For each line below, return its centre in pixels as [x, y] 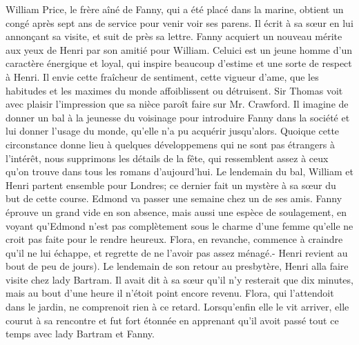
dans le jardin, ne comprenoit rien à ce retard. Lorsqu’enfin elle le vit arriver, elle [177, 307]
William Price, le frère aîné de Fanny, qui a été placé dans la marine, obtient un [175, 9]
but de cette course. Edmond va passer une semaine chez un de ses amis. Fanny [174, 198]
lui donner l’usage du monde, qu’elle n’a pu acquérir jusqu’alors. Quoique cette [173, 131]
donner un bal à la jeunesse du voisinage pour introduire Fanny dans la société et [178, 117]
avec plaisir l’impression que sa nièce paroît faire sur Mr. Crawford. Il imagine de [177, 104]
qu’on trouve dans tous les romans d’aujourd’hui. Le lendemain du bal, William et [179, 171]
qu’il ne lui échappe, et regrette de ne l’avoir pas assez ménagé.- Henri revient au [177, 252]
